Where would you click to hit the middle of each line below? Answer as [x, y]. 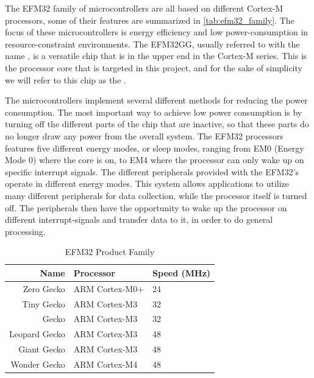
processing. [25, 231]
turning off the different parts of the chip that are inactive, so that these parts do [157, 124]
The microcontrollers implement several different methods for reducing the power [156, 100]
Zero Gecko [44, 288]
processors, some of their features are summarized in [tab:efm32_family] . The [150, 20]
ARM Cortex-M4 [105, 364]
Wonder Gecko [38, 364]
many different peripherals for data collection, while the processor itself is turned [156, 195]
